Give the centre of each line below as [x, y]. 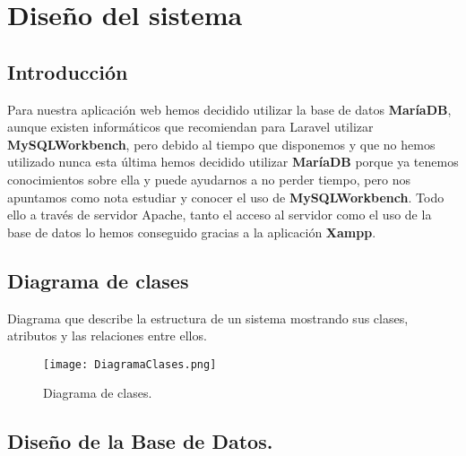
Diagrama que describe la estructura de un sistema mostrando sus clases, [208, 318]
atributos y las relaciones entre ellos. [107, 336]
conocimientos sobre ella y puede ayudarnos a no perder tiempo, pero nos [209, 179]
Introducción [68, 71]
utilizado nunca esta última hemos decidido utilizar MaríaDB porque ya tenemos [233, 162]
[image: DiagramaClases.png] [130, 364]
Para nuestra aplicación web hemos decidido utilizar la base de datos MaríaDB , [229, 109]
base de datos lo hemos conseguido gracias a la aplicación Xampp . [192, 232]
